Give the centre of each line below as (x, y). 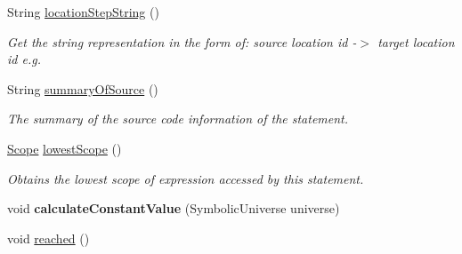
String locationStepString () (83, 12)
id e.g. (24, 59)
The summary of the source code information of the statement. (178, 119)
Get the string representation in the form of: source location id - (182, 41)
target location (416, 41)
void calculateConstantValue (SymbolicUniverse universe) (174, 208)
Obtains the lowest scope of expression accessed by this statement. (186, 178)
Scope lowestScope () (65, 148)
